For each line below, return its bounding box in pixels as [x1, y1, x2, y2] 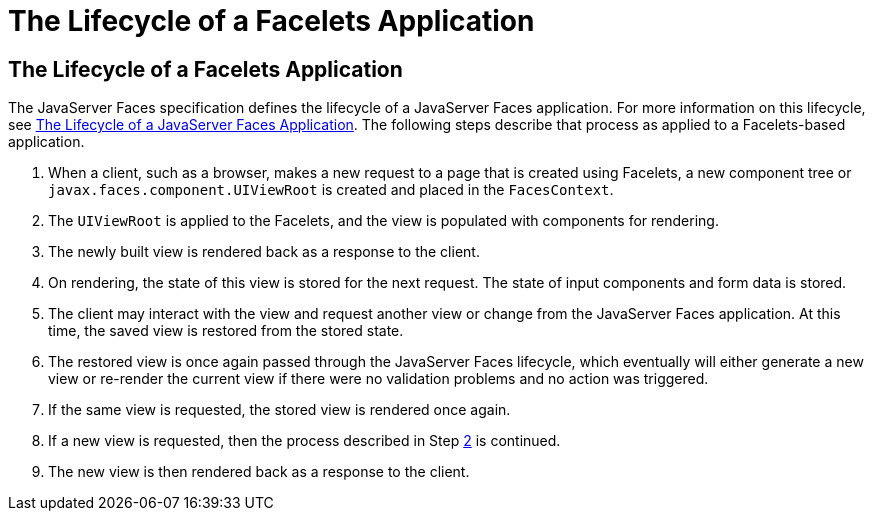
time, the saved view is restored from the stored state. [48, 322, 404, 340]
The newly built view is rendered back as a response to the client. [48, 243, 480, 261]
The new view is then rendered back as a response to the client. [48, 463, 470, 481]
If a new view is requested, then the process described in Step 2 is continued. [48, 432, 561, 450]
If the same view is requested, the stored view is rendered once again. [48, 401, 511, 419]
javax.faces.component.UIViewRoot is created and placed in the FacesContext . [48, 181, 614, 199]
